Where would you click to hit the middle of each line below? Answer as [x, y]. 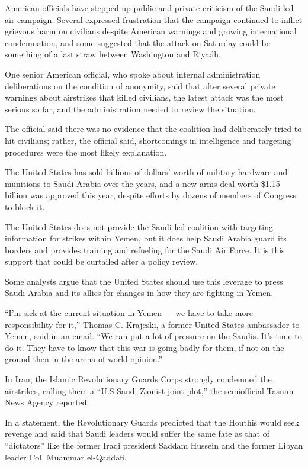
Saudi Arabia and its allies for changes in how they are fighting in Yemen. [139, 293]
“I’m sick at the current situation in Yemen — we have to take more [129, 313]
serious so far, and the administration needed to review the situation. [130, 109]
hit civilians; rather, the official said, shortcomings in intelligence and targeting [148, 140]
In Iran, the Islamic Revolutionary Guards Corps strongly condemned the [138, 379]
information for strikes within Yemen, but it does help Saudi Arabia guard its [146, 238]
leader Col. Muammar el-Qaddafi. [66, 457]
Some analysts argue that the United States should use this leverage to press [144, 281]
